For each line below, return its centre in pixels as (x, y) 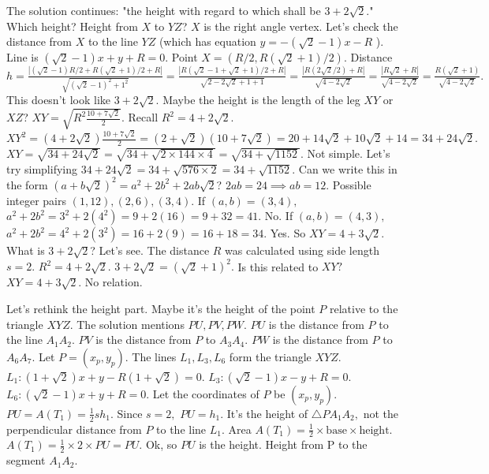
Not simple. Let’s (349, 153)
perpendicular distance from (74, 429)
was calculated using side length (302, 250)
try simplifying (42, 168)
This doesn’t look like (58, 100)
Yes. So (288, 233)
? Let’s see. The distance (150, 250)
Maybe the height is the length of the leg (261, 100)
